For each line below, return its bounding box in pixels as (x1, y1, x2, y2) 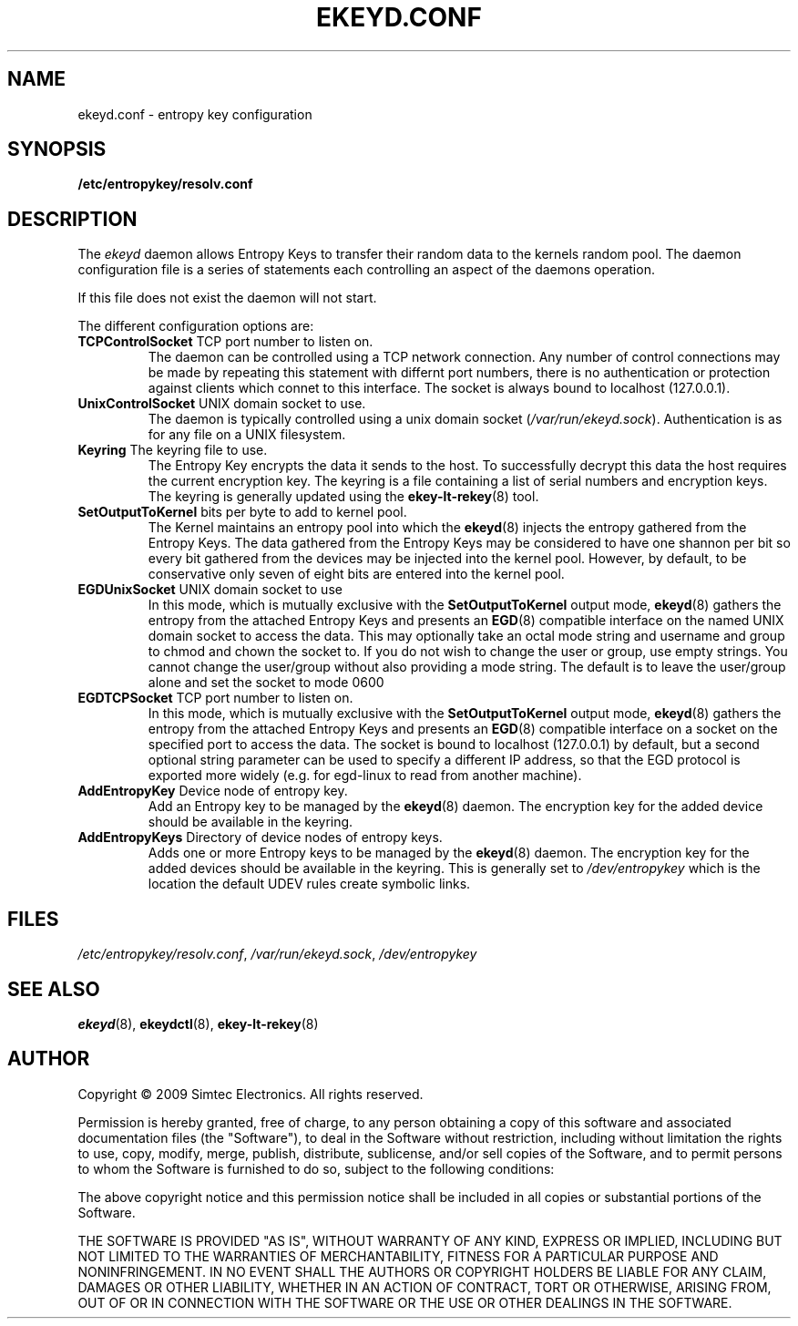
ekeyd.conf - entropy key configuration (77, 106, 312, 122)
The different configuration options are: (77, 318, 314, 334)
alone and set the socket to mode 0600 (148, 674, 384, 691)
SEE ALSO (7, 977, 100, 1001)
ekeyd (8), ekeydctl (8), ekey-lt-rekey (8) (77, 1015, 319, 1032)
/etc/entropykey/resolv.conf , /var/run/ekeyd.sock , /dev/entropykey (77, 946, 477, 962)
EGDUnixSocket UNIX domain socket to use (77, 581, 343, 598)
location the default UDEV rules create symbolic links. (148, 876, 471, 892)
